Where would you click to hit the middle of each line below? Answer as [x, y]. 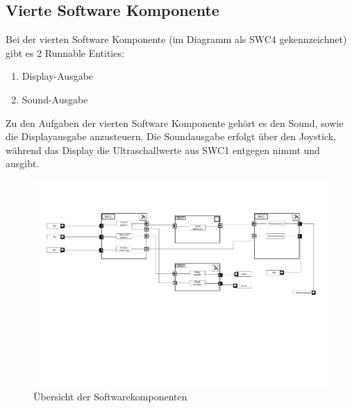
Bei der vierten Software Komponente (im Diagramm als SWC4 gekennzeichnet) [176, 39]
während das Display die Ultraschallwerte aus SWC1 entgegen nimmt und [163, 150]
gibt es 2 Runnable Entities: [65, 52]
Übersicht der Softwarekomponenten [110, 396]
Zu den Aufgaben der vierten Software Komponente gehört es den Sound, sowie [175, 122]
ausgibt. [23, 163]
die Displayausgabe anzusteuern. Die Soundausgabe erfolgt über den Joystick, [171, 136]
